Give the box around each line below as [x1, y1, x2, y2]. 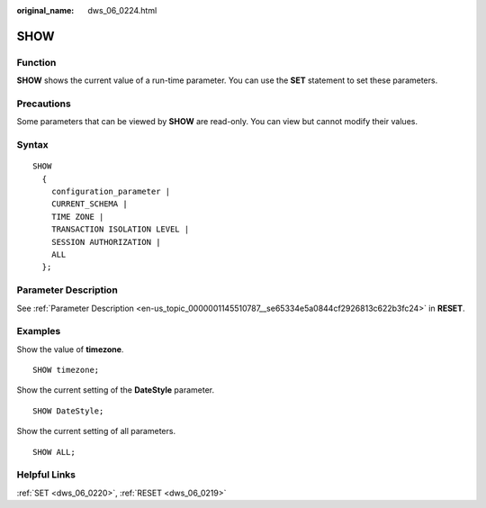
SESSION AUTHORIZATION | [50, 237, 161, 247]
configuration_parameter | [50, 186, 171, 197]
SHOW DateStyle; [32, 405, 104, 416]
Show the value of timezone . [16, 343, 124, 355]
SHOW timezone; [32, 365, 100, 376]
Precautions [16, 97, 71, 110]
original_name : [16, 5, 75, 15]
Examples [16, 325, 61, 338]
